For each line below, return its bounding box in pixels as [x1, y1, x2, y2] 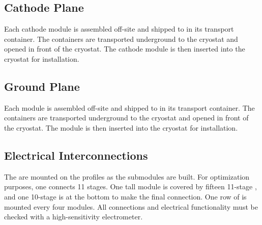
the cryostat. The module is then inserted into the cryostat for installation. [4, 122, 238, 133]
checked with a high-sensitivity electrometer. [4, 211, 143, 222]
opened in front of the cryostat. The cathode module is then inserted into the [4, 43, 245, 54]
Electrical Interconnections [4, 147, 148, 163]
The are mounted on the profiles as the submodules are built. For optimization [4, 171, 250, 182]
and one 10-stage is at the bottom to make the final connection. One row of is [4, 191, 247, 202]
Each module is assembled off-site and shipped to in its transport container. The [4, 102, 255, 113]
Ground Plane [4, 78, 80, 94]
